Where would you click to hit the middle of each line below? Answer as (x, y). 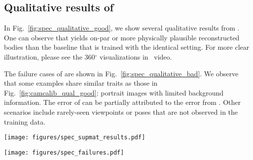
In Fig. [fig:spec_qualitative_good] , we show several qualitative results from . (122, 28)
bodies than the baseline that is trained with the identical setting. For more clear (127, 47)
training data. (25, 121)
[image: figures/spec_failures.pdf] (64, 152)
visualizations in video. (136, 56)
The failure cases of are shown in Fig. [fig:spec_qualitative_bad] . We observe (121, 73)
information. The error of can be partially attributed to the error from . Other (122, 102)
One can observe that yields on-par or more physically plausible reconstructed (122, 37)
